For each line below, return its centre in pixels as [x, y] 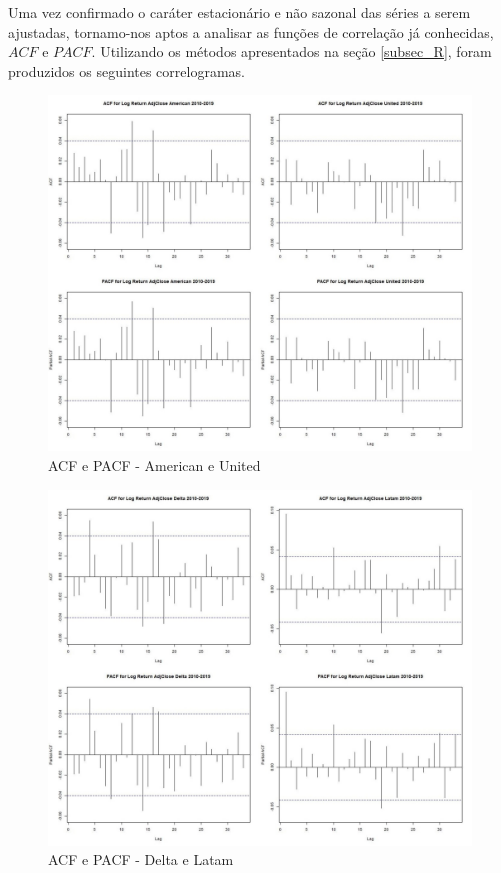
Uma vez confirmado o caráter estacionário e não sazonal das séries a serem [239, 12]
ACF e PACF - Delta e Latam [141, 859]
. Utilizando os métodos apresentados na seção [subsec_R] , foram [291, 51]
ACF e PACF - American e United [154, 465]
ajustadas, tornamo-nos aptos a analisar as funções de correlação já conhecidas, [251, 31]
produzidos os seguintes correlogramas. [126, 70]
